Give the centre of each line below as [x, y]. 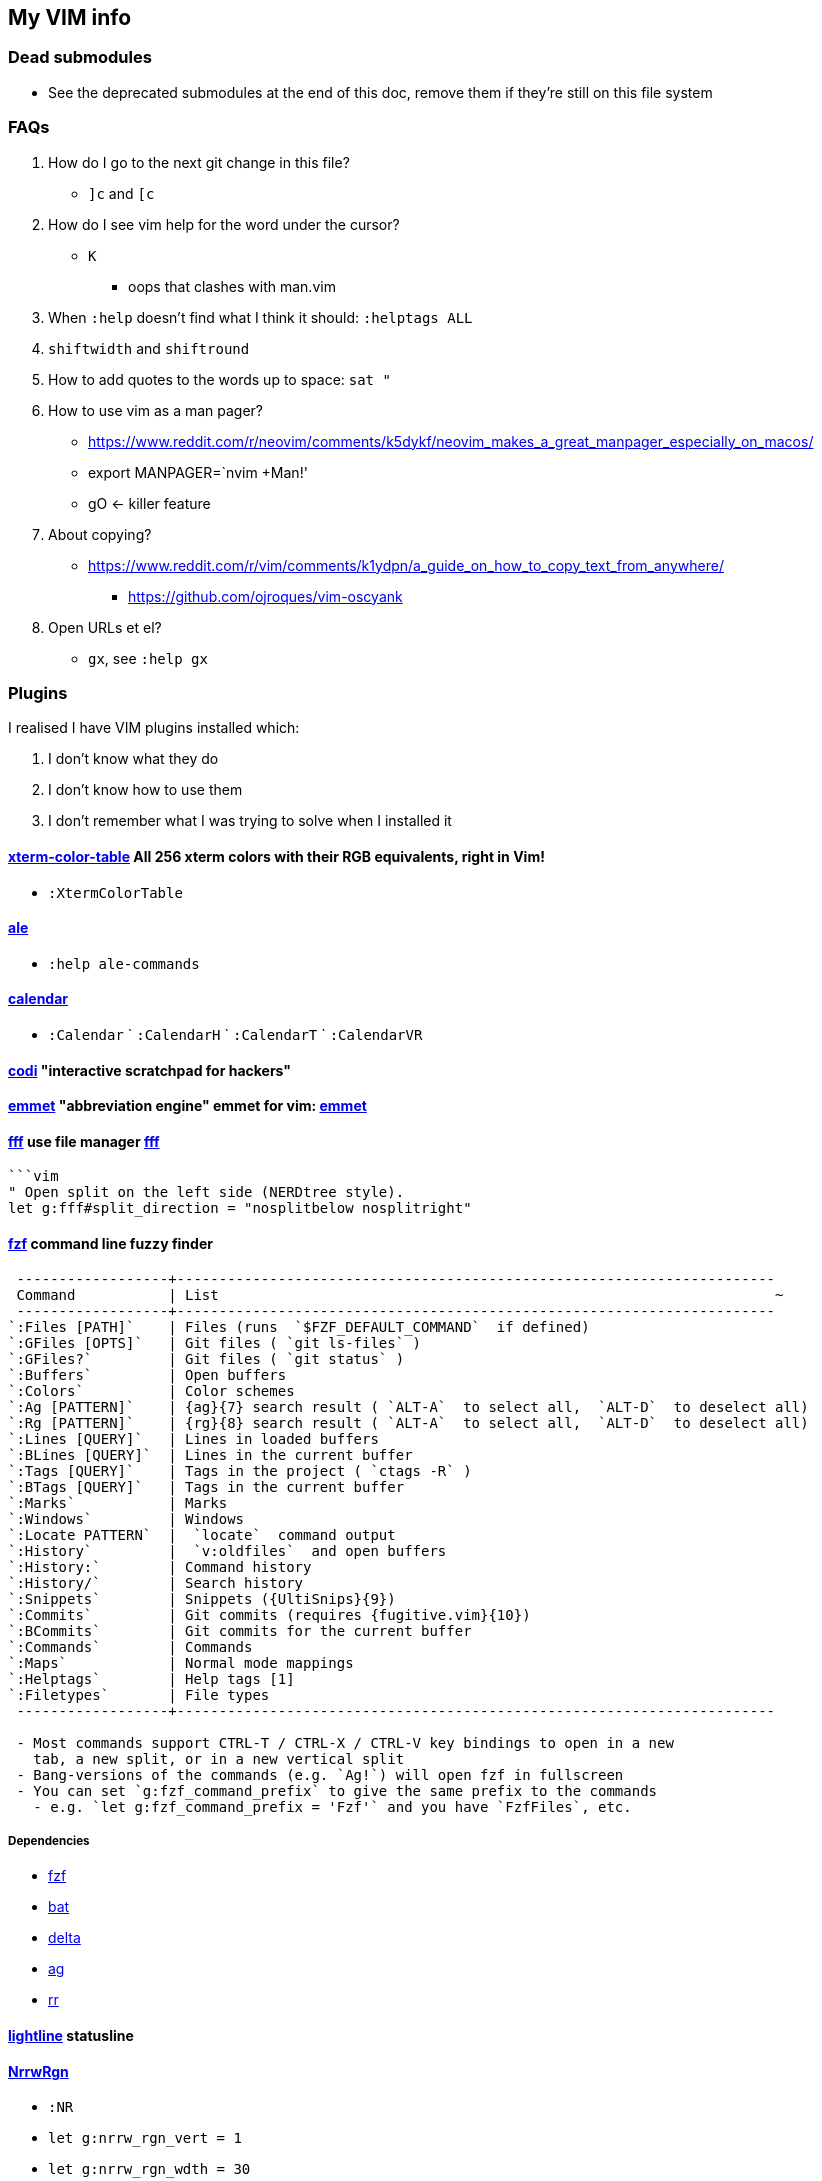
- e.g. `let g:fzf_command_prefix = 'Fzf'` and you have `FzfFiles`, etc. [332, 1806]
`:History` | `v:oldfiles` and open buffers [227, 1550]
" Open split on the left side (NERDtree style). [206, 1192]
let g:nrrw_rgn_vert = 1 [145, 2138]
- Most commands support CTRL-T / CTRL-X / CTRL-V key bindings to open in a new [345, 1742]
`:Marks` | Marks [118, 1502]
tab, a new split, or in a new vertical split [219, 1758]
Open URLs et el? [105, 627]
